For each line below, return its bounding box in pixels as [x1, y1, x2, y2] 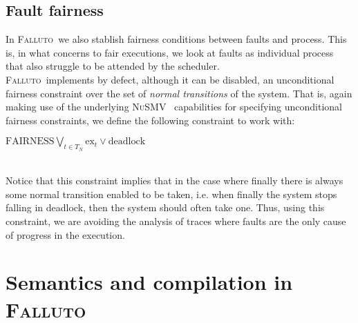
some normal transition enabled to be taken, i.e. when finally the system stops [6, 186, 337, 201]
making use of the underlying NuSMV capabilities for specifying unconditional [6, 99, 343, 114]
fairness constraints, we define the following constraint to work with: [6, 112, 295, 127]
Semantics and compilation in [6, 268, 293, 296]
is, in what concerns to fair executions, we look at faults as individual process [6, 45, 334, 59]
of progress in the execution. [6, 227, 125, 242]
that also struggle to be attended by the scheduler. [6, 59, 220, 73]
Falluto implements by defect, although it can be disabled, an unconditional [6, 72, 335, 86]
